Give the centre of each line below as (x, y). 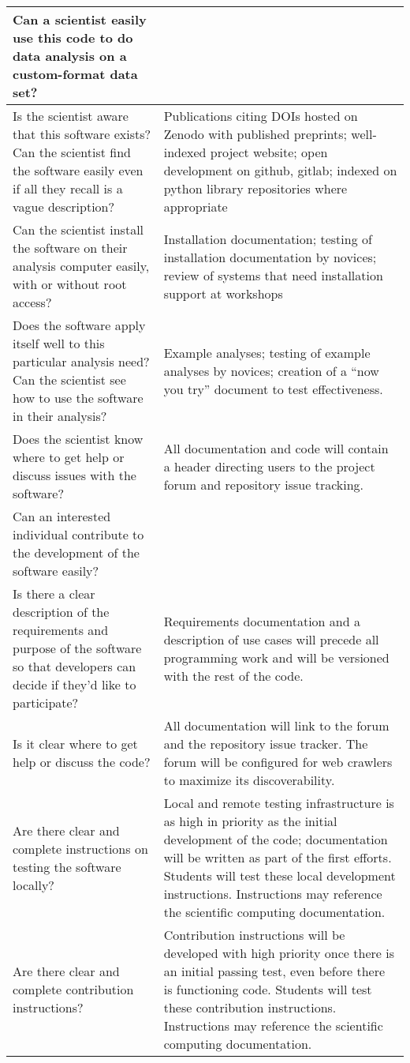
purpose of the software (77, 648)
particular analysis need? (81, 361)
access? (32, 302)
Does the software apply (79, 325)
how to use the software (78, 398)
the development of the (76, 552)
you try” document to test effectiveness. (273, 389)
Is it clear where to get (75, 744)
